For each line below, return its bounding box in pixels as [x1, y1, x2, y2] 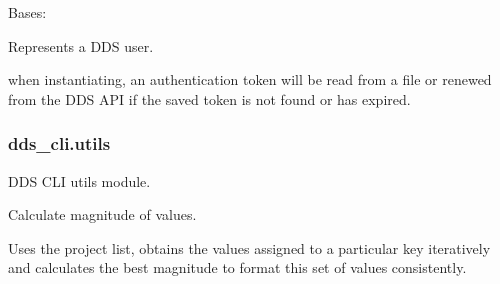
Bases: [8, 2, 47, 22]
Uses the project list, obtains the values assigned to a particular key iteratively [8, 237, 491, 258]
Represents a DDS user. [8, 35, 154, 56]
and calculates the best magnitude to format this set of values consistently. [8, 257, 467, 278]
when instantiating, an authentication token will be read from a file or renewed [8, 69, 492, 90]
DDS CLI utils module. [8, 170, 151, 191]
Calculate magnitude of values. [8, 204, 197, 225]
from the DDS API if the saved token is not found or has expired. [8, 88, 411, 109]
